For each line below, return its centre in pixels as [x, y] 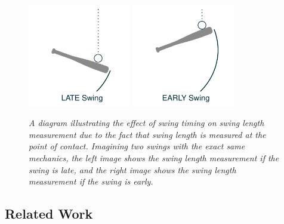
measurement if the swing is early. [91, 181]
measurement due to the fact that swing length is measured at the [147, 134]
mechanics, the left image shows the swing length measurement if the [154, 157]
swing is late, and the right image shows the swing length [132, 169]
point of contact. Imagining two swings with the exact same [137, 146]
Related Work [49, 214]
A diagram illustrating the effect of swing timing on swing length [146, 123]
